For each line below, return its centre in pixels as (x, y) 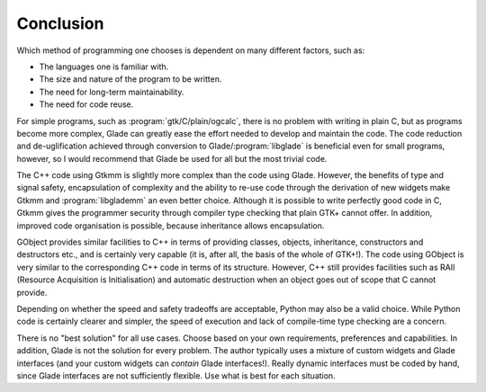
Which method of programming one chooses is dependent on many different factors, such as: (191, 50)
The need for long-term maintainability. (112, 92)
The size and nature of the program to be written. (130, 79)
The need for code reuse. (86, 104)
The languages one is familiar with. (104, 67)
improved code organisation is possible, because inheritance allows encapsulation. (171, 226)
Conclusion (60, 23)
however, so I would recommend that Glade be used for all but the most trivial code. (172, 158)
